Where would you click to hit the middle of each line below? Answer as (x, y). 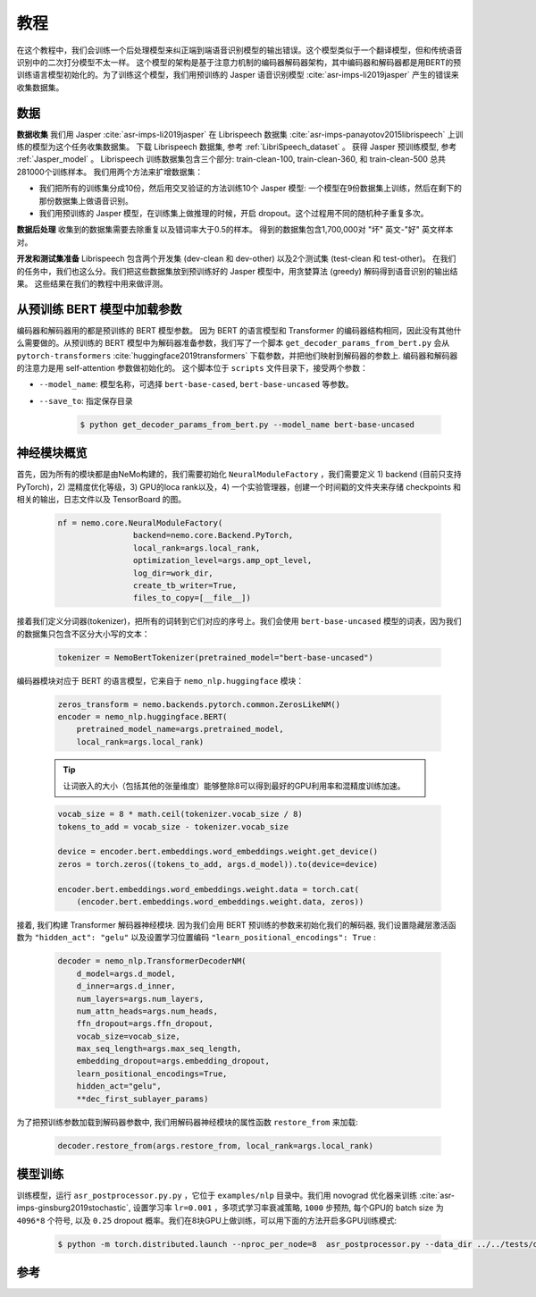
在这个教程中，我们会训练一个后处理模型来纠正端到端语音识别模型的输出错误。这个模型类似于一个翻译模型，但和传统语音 (239, 50)
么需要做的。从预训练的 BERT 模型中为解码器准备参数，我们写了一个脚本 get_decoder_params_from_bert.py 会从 (233, 343)
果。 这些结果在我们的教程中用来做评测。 (92, 283)
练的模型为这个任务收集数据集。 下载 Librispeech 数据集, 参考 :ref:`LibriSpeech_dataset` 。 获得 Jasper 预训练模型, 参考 (237, 147)
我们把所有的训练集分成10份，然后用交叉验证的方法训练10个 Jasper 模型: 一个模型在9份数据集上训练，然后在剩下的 (250, 189)
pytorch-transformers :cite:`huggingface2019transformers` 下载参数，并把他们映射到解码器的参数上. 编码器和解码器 (237, 355)
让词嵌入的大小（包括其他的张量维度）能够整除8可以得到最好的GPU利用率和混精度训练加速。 (234, 786)
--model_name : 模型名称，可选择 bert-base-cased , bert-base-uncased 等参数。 (196, 384)
